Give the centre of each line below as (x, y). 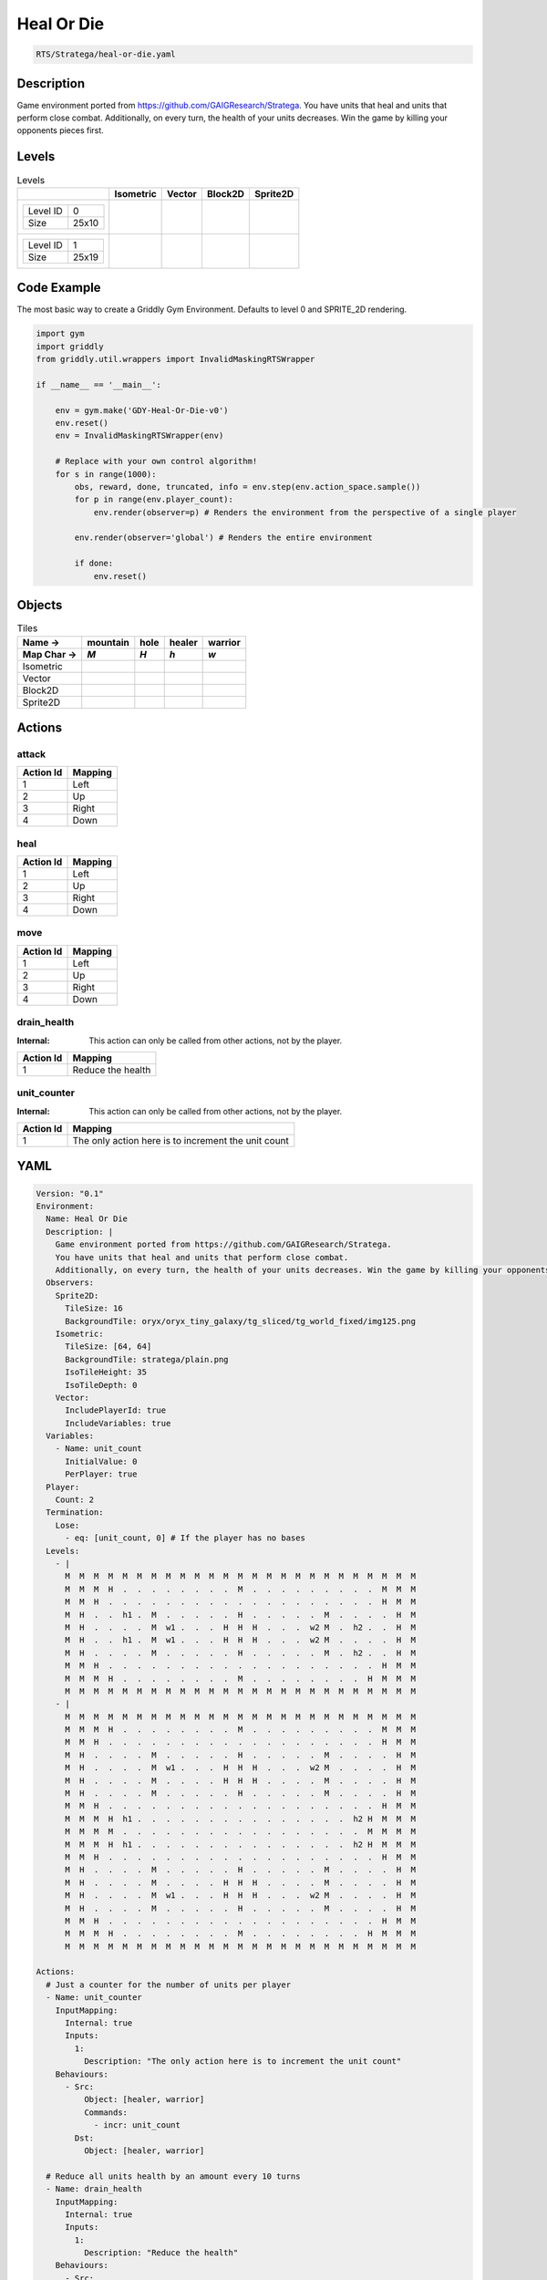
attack (31, 754)
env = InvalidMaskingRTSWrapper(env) (139, 436)
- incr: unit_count (137, 2125)
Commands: (105, 2112)
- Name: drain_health (94, 2189)
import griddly (70, 346)
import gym (60, 334)
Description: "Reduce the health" (161, 2253)
